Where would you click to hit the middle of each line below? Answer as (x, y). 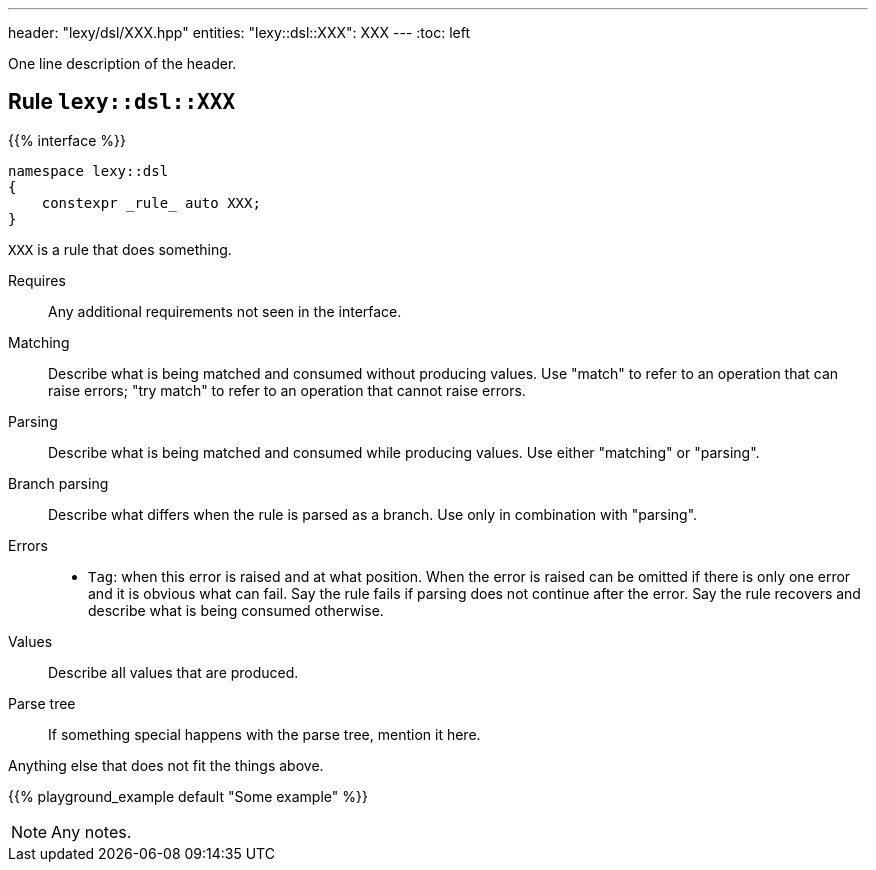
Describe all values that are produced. (173, 672)
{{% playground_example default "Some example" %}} (188, 796)
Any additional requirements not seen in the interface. (225, 311)
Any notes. (91, 831)
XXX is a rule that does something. (120, 249)
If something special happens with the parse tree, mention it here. (264, 734)
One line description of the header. (122, 63)
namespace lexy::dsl (88, 170)
